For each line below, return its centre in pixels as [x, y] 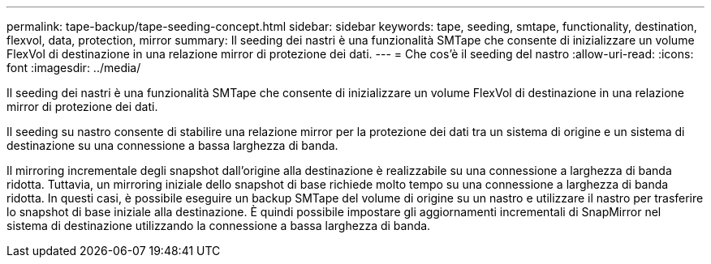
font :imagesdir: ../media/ [74, 68]
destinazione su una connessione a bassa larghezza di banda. [172, 145]
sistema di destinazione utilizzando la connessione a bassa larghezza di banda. [219, 226]
